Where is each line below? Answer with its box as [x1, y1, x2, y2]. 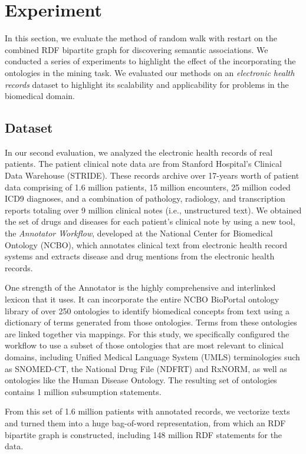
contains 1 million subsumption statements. [5, 385, 162, 397]
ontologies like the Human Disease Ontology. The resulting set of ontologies [5, 374, 277, 386]
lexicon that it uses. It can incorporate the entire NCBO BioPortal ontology [5, 293, 279, 305]
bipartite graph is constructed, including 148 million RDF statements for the [5, 428, 282, 440]
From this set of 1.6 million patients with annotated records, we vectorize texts [5, 405, 290, 417]
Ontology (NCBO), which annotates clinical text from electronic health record [5, 238, 288, 251]
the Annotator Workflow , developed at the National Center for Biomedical [5, 227, 273, 239]
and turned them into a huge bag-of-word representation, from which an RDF [5, 416, 286, 429]
